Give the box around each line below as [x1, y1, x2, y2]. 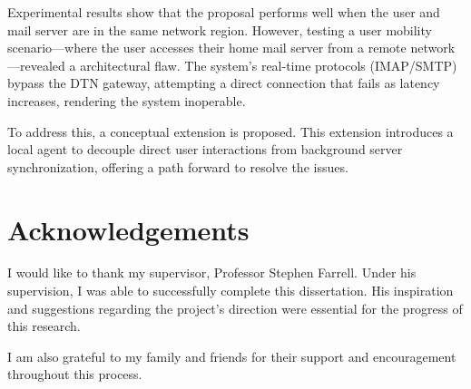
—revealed [7, 55, 65, 74]
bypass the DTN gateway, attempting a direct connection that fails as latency [7, 73, 440, 92]
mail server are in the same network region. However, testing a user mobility [7, 20, 432, 39]
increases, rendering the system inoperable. [7, 91, 246, 110]
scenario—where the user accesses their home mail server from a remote [7, 38, 407, 57]
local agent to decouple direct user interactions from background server [7, 140, 403, 159]
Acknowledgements [7, 210, 250, 248]
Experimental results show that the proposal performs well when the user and [7, 3, 440, 21]
